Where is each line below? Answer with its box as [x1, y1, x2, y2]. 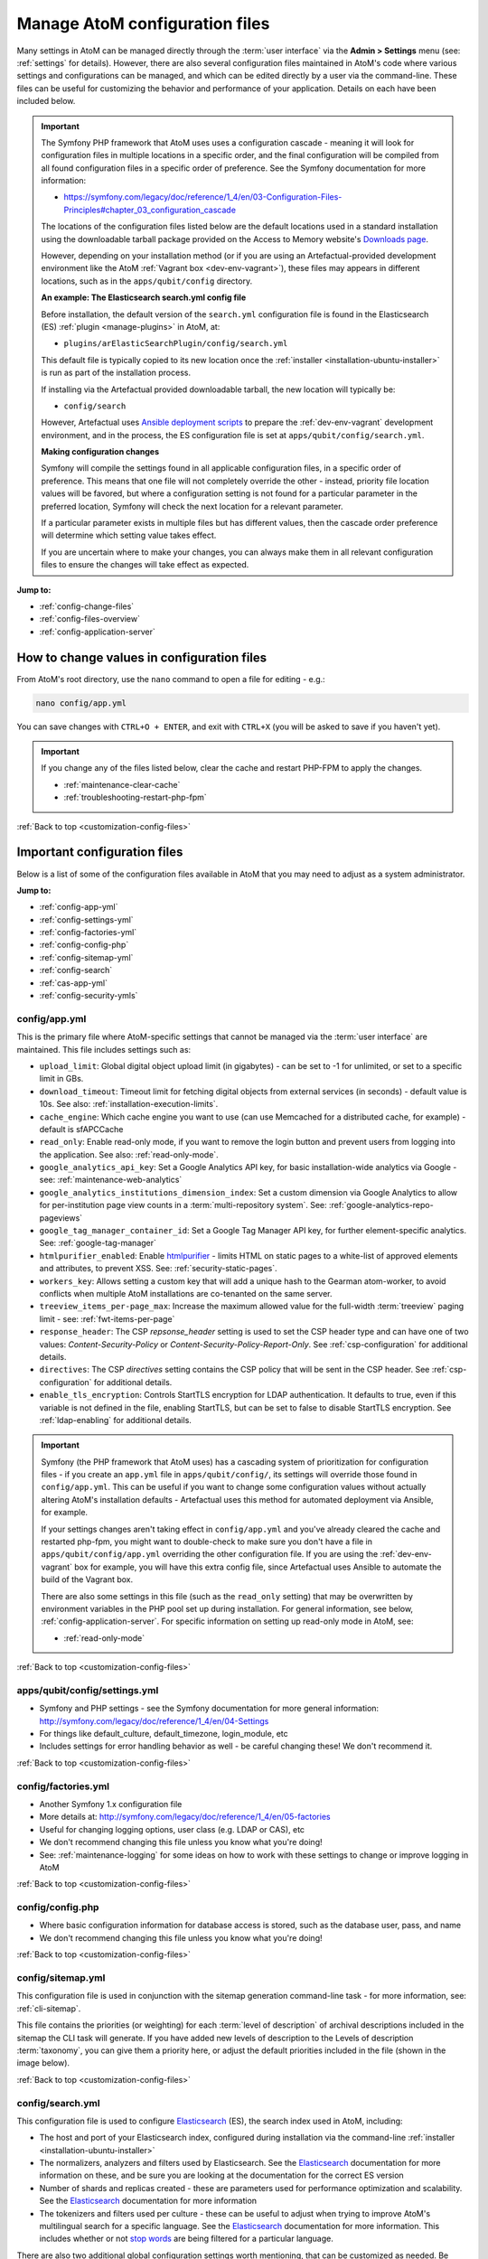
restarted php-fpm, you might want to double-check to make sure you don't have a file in [41, 1536, 373, 1547]
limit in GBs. [39, 1073, 84, 1084]
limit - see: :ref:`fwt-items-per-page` [39, 1313, 175, 1324]
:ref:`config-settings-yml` [39, 914, 135, 925]
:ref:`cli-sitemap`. [16, 2002, 81, 2014]
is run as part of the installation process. [41, 367, 192, 379]
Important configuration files [16, 845, 183, 860]
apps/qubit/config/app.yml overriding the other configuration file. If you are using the [41, 1549, 379, 1560]
